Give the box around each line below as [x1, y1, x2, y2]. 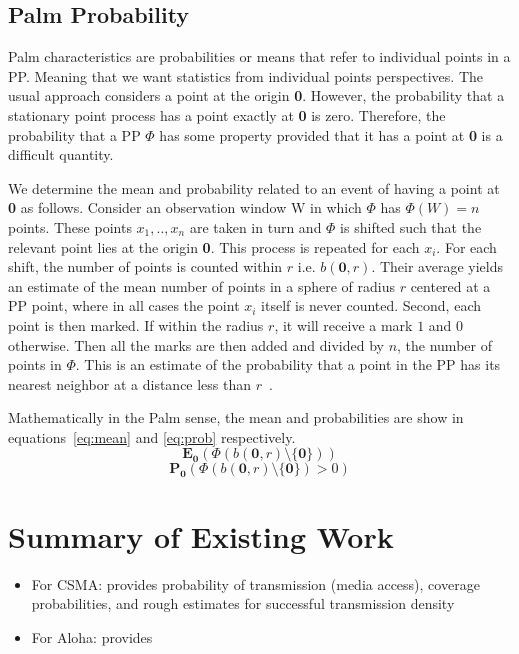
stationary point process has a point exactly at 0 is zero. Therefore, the [8, 104, 446, 125]
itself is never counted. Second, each [261, 295, 481, 316]
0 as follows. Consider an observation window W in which [8, 197, 362, 218]
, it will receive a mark [274, 314, 413, 335]
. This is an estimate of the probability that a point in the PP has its [75, 354, 501, 375]
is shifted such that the [340, 216, 482, 237]
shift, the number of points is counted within [8, 256, 283, 277]
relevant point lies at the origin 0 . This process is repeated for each [8, 236, 420, 257]
